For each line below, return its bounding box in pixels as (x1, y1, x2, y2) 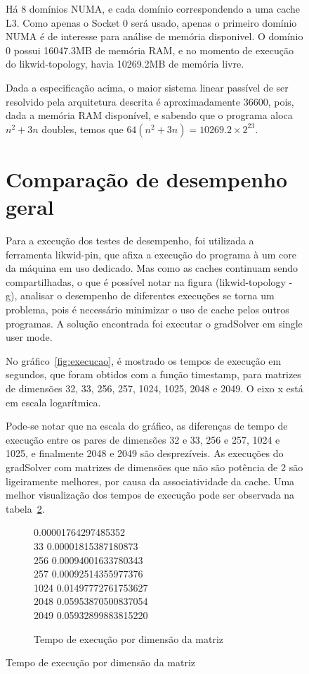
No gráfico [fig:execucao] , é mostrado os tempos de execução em (6, 353, 282, 368)
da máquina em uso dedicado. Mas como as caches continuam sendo (6, 261, 298, 275)
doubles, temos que (41, 121, 124, 136)
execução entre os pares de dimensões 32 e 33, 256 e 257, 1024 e (6, 432, 280, 447)
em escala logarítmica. (6, 394, 101, 409)
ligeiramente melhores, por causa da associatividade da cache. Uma (6, 473, 295, 488)
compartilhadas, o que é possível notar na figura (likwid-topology (6, 274, 286, 289)
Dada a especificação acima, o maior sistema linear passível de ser (6, 80, 289, 94)
